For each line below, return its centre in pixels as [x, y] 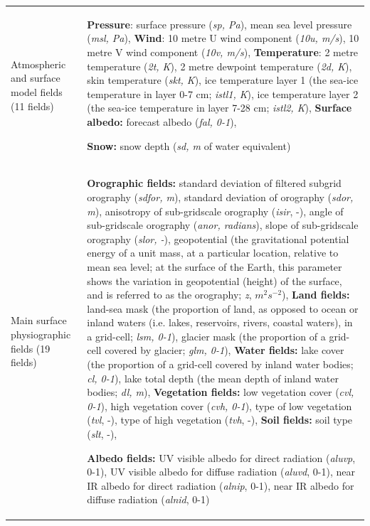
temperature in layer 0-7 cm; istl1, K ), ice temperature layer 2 [223, 93]
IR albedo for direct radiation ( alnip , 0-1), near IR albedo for [221, 485]
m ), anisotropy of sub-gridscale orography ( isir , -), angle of [215, 211]
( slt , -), [102, 434]
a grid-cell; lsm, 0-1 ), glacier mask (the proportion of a [206, 336]
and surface [36, 78]
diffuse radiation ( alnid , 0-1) [148, 499]
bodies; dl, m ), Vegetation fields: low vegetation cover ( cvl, [221, 392]
